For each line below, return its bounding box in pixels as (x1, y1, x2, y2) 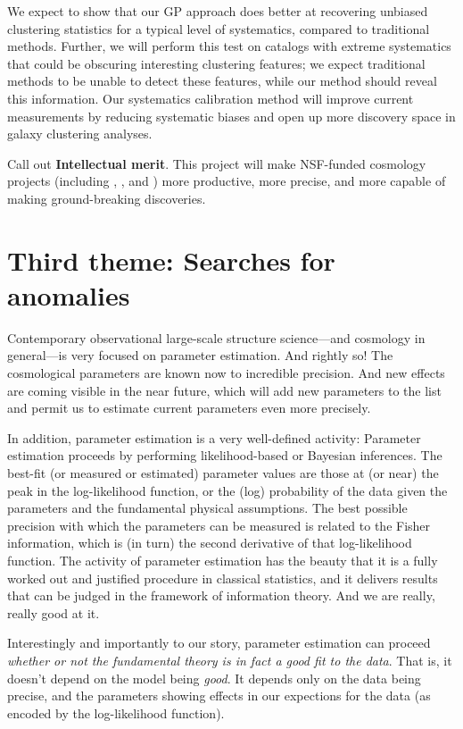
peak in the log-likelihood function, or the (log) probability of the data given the (7, 481, 448, 499)
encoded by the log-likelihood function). (7, 703, 225, 722)
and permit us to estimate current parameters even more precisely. (7, 398, 371, 417)
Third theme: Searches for (7, 241, 335, 278)
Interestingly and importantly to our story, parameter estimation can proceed (7, 633, 431, 652)
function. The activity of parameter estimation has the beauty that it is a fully (7, 550, 438, 569)
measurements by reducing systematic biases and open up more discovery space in (7, 106, 456, 125)
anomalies (7, 276, 130, 313)
